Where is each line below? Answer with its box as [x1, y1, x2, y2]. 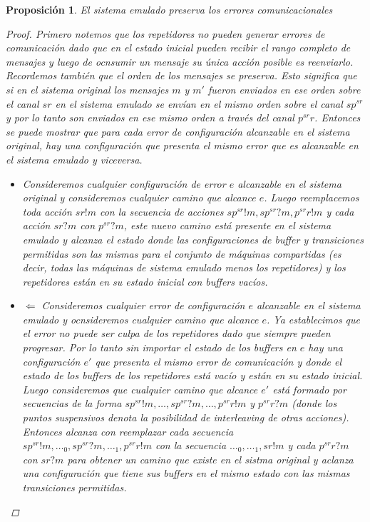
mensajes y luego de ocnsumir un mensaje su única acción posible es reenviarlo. [6, 54, 354, 69]
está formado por [272, 381, 346, 396]
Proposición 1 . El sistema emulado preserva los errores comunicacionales [6, 2, 333, 16]
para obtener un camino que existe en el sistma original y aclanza [67, 451, 354, 466]
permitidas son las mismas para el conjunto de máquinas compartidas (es [22, 246, 341, 261]
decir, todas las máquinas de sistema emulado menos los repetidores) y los [22, 260, 346, 275]
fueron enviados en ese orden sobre [207, 81, 361, 96]
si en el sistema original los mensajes [6, 81, 169, 96]
